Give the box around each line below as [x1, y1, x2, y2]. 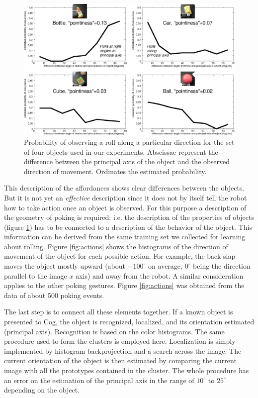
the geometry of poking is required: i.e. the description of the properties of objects [4, 212, 255, 222]
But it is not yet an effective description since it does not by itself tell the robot [4, 192, 247, 202]
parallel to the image [4, 270, 67, 281]
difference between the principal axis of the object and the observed [24, 156, 230, 167]
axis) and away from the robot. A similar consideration [76, 270, 244, 281]
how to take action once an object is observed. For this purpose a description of [4, 202, 247, 212]
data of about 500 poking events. [4, 290, 104, 300]
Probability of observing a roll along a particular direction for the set [24, 136, 235, 147]
